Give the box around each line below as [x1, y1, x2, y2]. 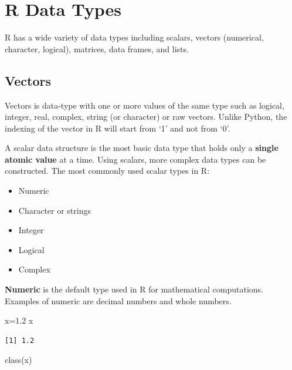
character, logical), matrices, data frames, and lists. [5, 42, 189, 55]
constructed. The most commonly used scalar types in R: [5, 164, 210, 177]
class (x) [5, 354, 32, 366]
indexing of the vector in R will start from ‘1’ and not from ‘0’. [5, 122, 230, 134]
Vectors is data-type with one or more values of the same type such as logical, [5, 99, 284, 111]
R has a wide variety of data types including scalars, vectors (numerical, [5, 31, 264, 43]
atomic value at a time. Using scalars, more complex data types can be [5, 153, 266, 165]
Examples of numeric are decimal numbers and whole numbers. [5, 294, 232, 307]
